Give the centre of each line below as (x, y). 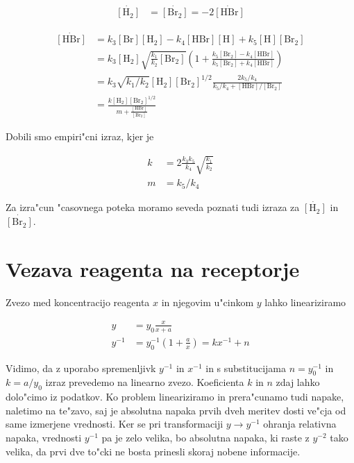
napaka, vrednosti (44, 438)
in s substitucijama (246, 368)
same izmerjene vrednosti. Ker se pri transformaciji (115, 424)
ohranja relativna (300, 424)
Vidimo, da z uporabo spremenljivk (81, 368)
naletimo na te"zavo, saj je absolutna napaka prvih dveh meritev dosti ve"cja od (176, 410)
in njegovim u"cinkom (208, 302)
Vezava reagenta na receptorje (153, 268)
